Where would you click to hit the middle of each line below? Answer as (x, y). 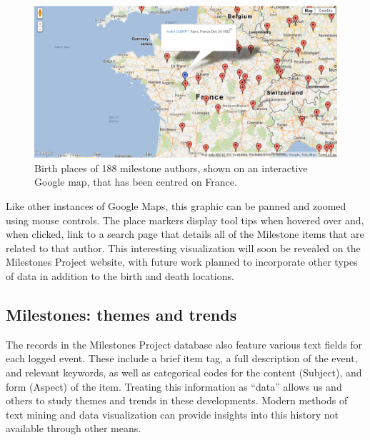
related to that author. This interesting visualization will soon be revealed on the (183, 247)
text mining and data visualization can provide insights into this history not (172, 414)
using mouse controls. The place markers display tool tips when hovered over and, (185, 220)
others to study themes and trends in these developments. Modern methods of (177, 400)
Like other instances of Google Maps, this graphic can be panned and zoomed (176, 206)
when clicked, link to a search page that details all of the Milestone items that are (185, 234)
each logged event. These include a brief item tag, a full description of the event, (182, 358)
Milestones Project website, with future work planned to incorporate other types (182, 262)
